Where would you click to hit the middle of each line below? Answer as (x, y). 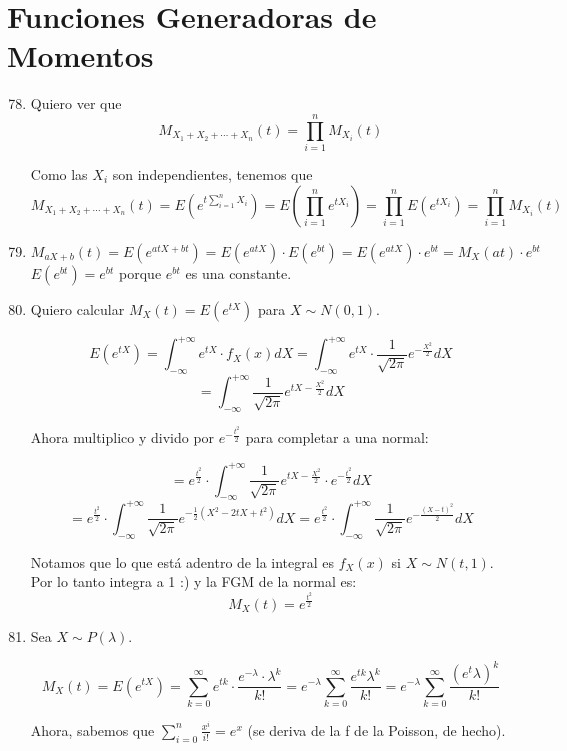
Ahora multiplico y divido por (122, 437)
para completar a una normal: (337, 437)
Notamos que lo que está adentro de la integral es (182, 561)
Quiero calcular (77, 308)
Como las (59, 174)
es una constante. (238, 272)
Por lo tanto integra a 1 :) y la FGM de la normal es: (193, 581)
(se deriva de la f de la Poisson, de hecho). (376, 729)
